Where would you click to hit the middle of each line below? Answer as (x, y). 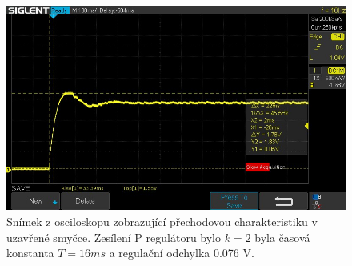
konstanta (30, 253)
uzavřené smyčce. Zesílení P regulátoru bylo (114, 237)
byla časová (282, 237)
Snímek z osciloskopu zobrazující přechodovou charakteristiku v (162, 221)
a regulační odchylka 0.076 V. (182, 253)
